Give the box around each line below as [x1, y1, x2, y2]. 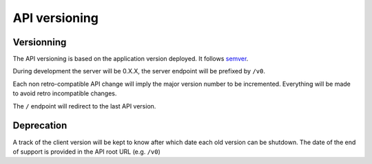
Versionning [12, 36, 67, 48]
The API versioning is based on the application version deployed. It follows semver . [12, 55, 249, 63]
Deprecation [12, 120, 68, 132]
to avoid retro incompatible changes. [12, 89, 117, 97]
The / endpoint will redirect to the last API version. [12, 102, 156, 110]
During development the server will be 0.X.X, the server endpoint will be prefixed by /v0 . [12, 67, 265, 75]
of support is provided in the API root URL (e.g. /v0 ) [12, 148, 161, 156]
